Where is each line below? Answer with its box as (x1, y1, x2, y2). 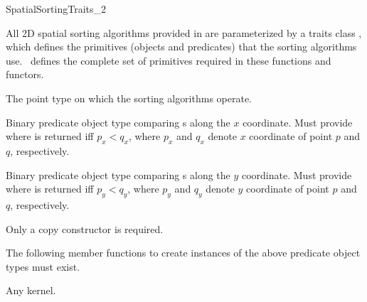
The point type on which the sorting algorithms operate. (6, 90, 252, 105)
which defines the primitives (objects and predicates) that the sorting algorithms (6, 39, 357, 54)
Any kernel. (6, 283, 56, 298)
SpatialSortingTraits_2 (6, 1, 106, 16)
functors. (6, 67, 44, 82)
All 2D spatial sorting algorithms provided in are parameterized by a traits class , (6, 25, 362, 40)
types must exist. (6, 259, 80, 274)
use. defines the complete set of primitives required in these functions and (6, 53, 331, 68)
